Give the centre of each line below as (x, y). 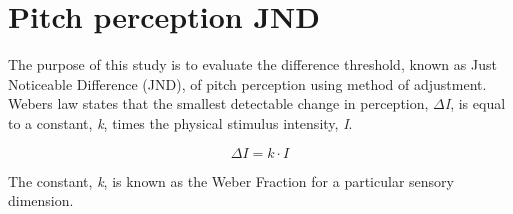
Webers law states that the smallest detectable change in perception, (218, 103)
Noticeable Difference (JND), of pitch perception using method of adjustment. (247, 83)
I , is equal (475, 103)
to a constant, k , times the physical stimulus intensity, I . (180, 122)
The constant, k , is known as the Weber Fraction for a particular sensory (231, 180)
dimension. (41, 200)
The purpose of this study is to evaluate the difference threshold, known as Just (252, 64)
